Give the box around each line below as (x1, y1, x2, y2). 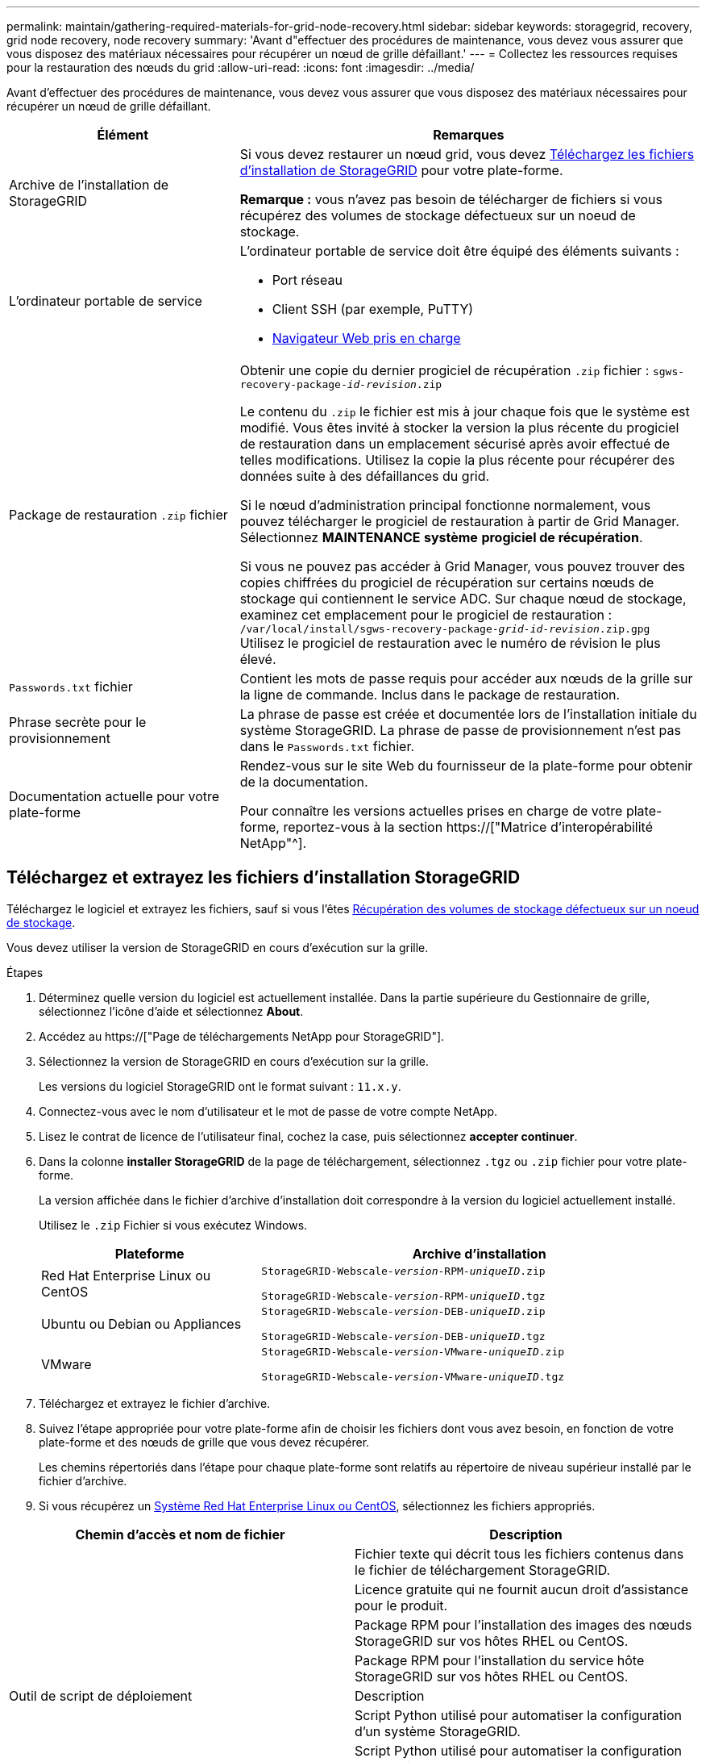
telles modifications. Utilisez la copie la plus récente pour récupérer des (239, 452, 675, 468)
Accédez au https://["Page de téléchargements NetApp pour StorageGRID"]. (39, 1029, 445, 1043)
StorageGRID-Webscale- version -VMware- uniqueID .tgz (261, 1370, 565, 1383)
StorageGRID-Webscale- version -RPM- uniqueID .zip (261, 1264, 546, 1277)
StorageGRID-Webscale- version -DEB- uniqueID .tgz (261, 1330, 546, 1342)
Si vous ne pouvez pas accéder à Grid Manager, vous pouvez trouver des (239, 558, 686, 574)
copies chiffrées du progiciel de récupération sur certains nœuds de (239, 574, 654, 591)
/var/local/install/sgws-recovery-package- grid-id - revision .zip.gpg (239, 623, 650, 635)
